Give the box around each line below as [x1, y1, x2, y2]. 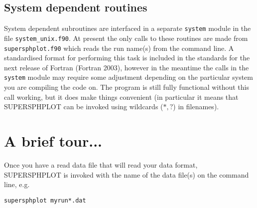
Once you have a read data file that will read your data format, [4, 159, 198, 170]
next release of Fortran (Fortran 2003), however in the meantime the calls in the [4, 62, 249, 72]
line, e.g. [4, 179, 30, 190]
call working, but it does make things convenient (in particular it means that [4, 91, 239, 102]
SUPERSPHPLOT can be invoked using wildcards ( [4, 101, 163, 112]
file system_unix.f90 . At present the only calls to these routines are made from [4, 32, 248, 43]
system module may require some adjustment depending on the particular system [4, 72, 253, 82]
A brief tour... [4, 130, 103, 151]
